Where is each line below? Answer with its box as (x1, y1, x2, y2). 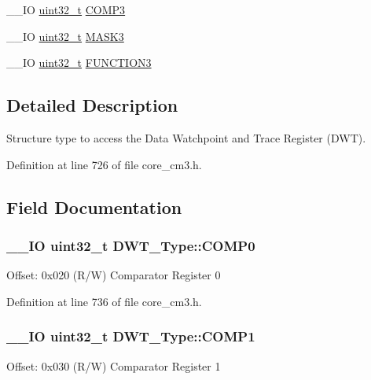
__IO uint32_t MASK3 (6, 28, 124, 44)
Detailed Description (6, 93, 178, 117)
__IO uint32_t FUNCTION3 (6, 54, 152, 71)
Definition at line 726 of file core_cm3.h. (6, 156, 202, 172)
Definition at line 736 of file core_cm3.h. (6, 293, 202, 309)
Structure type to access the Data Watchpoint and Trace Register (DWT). (6, 129, 366, 146)
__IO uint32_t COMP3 (6, 2, 126, 17)
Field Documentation (6, 194, 182, 219)
